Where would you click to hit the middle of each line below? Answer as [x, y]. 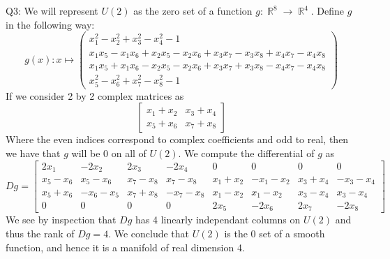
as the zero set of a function [193, 10]
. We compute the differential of [246, 153]
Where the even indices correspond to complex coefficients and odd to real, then [177, 139]
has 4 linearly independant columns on [218, 220]
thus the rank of [40, 234]
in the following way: [50, 24]
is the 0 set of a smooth [275, 234]
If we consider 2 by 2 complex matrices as [95, 95]
